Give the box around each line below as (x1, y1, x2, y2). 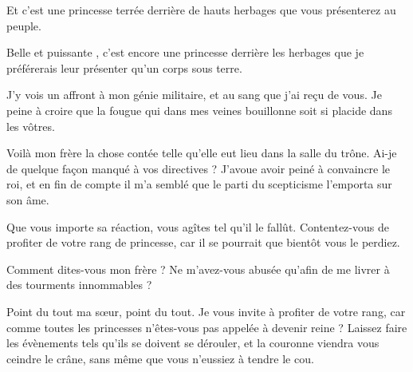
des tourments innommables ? (6, 276, 152, 293)
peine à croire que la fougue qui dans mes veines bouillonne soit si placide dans (6, 101, 392, 118)
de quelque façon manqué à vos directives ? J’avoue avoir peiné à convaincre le (6, 160, 391, 176)
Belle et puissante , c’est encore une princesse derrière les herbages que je (6, 44, 364, 61)
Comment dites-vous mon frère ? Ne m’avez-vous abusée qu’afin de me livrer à (6, 260, 390, 277)
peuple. (6, 17, 41, 34)
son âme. (6, 191, 49, 208)
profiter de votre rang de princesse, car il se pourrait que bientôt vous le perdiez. (6, 234, 400, 251)
